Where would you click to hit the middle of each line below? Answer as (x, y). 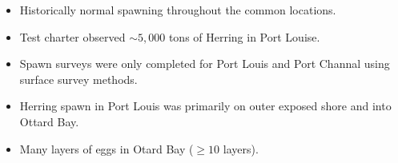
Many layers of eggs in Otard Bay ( (107, 148)
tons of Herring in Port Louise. (244, 36)
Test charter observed (72, 36)
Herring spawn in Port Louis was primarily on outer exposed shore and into (205, 106)
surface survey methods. (78, 79)
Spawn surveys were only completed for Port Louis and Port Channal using (205, 64)
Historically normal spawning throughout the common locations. (178, 10)
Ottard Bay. (49, 121)
